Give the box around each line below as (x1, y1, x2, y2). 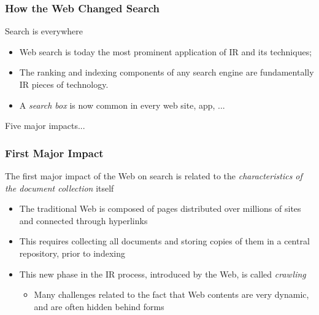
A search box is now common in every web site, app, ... (19, 98, 225, 111)
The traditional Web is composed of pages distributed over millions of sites (19, 202, 301, 215)
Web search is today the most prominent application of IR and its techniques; (19, 45, 312, 58)
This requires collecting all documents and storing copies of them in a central (19, 235, 310, 247)
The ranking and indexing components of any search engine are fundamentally (19, 66, 314, 79)
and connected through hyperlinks (19, 214, 148, 227)
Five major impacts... (5, 119, 85, 132)
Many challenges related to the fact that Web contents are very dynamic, (34, 288, 309, 301)
